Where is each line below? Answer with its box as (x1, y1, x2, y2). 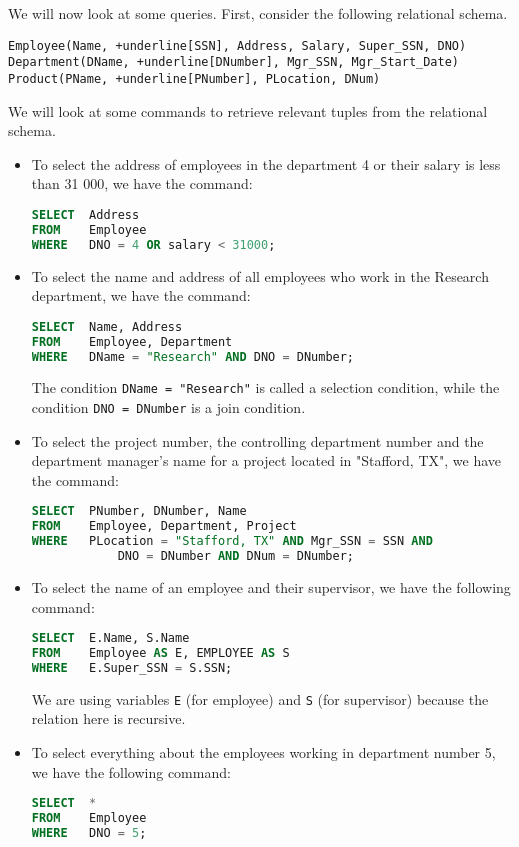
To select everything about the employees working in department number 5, (31, 742, 496, 763)
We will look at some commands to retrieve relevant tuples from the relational (8, 100, 488, 121)
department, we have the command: (31, 285, 251, 306)
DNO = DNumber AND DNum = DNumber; (117, 549, 354, 564)
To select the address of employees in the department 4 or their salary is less (31, 153, 501, 174)
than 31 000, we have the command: (31, 173, 253, 194)
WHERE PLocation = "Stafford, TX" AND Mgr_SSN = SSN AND (31, 534, 433, 549)
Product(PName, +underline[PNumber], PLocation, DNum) (8, 71, 381, 86)
